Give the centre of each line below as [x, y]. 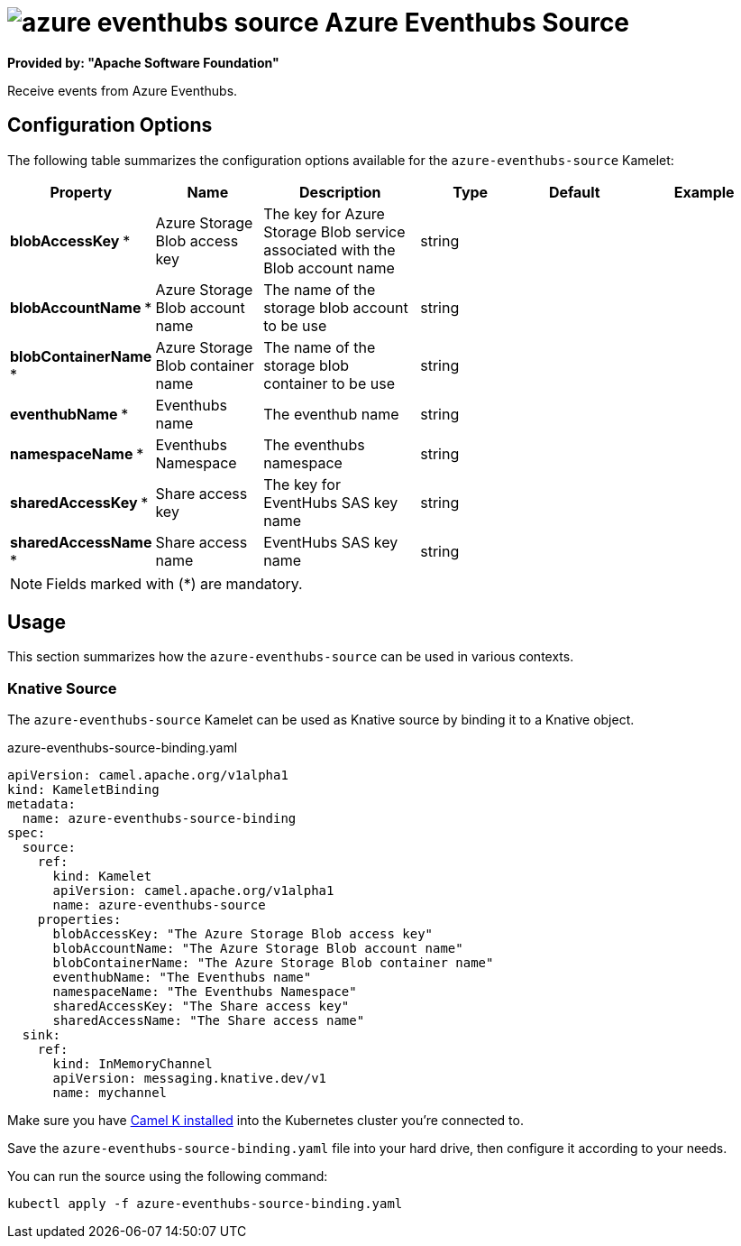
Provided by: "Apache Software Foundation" [143, 62]
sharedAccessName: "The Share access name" [209, 1021]
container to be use [329, 383]
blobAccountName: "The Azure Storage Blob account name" [258, 949]
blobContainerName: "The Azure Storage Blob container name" [273, 963]
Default [574, 192]
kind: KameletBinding [83, 790]
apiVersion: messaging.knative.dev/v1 [190, 1079]
